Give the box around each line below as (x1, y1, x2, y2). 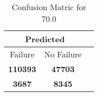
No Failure (44, 48, 82, 60)
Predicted (25, 33, 65, 45)
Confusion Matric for (12, 1, 86, 13)
